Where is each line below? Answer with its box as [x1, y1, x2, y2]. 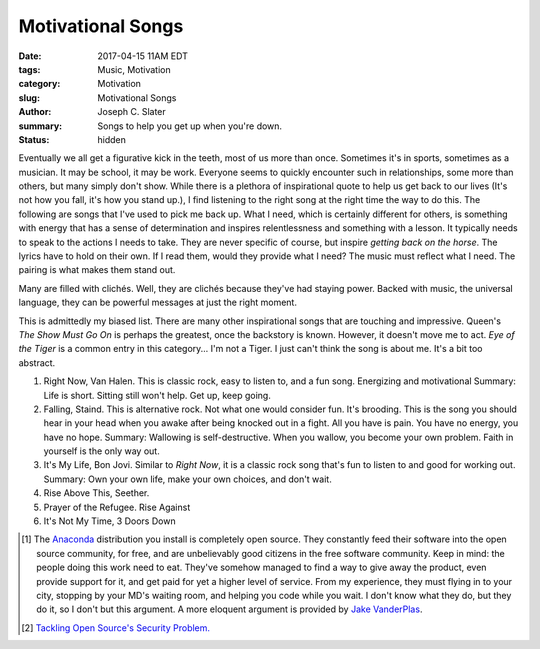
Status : [18, 133, 50, 145]
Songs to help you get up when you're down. [97, 120, 283, 132]
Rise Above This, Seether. [43, 487, 150, 499]
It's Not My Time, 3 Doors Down [43, 515, 176, 527]
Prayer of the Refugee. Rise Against [43, 501, 191, 513]
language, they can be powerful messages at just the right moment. [18, 296, 297, 309]
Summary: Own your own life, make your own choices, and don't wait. [43, 473, 332, 485]
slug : [18, 91, 40, 104]
